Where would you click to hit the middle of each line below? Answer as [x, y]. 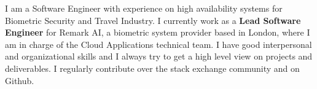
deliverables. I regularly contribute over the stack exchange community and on [152, 68]
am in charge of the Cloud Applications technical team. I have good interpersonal [158, 44]
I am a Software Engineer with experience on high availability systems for [144, 8]
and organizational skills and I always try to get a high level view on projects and [159, 56]
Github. [20, 80]
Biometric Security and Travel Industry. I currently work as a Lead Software [153, 20]
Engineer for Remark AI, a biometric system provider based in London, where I [158, 32]
